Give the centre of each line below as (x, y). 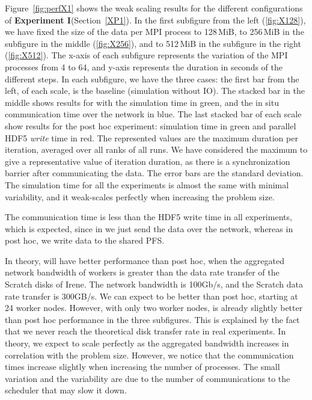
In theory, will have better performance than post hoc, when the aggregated (145, 260)
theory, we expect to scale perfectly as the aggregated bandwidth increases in (147, 343)
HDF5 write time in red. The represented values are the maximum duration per (151, 137)
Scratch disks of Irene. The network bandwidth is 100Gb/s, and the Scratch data (154, 284)
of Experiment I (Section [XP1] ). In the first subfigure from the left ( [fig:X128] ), (155, 20)
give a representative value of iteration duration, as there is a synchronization (148, 161)
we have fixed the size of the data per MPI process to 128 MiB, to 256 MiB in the (154, 32)
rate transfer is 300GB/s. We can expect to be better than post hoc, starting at (151, 296)
